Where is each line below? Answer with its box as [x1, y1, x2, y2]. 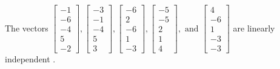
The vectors [5, 21, 48, 34]
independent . [5, 53, 56, 65]
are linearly [233, 21, 275, 34]
